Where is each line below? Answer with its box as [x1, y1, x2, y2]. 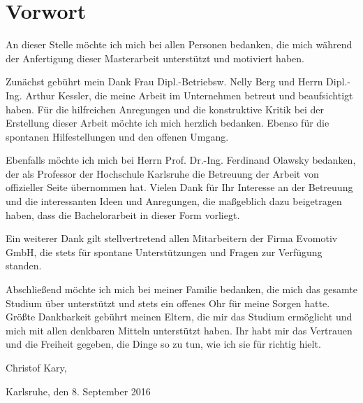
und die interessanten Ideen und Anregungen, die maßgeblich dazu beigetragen [6, 194, 342, 208]
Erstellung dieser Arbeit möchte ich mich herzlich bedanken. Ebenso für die [6, 115, 329, 130]
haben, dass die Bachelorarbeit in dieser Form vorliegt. [6, 207, 240, 222]
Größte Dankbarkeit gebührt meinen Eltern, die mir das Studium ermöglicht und [6, 309, 353, 324]
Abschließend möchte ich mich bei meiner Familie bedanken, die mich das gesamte [6, 282, 358, 297]
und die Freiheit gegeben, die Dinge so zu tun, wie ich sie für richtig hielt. [6, 337, 321, 351]
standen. [6, 258, 42, 273]
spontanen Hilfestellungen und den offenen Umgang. [6, 129, 229, 143]
